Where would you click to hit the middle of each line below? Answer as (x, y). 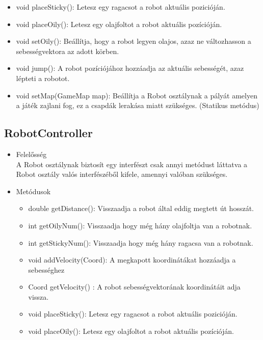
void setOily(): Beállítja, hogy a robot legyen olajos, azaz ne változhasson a (134, 41)
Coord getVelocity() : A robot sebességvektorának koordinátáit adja (134, 287)
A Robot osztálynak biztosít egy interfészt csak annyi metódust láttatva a (132, 164)
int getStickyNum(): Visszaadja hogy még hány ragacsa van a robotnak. (141, 242)
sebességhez (46, 269)
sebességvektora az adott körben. (68, 51)
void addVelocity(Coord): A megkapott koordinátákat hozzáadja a (132, 260)
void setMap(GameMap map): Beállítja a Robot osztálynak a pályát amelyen (137, 95)
